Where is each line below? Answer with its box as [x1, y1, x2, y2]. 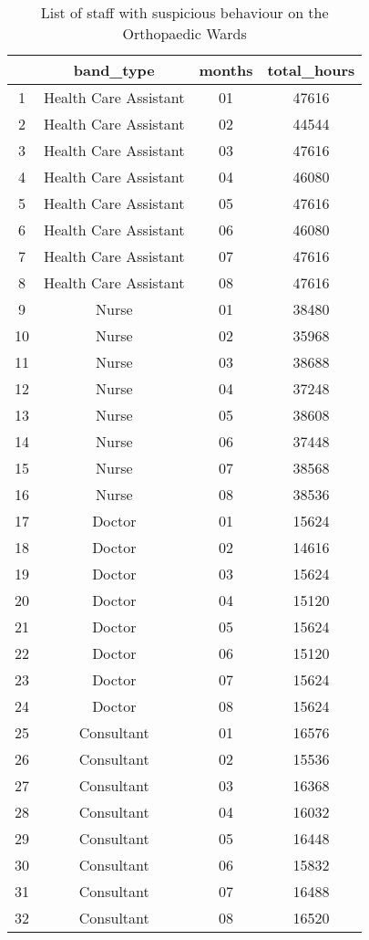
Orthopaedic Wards [122, 23, 247, 44]
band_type [73, 59, 155, 80]
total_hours [267, 59, 355, 80]
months [199, 59, 253, 80]
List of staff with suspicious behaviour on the [40, 2, 329, 23]
